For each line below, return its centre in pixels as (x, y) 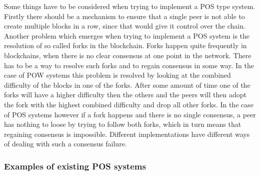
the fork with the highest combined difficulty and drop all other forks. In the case (129, 104)
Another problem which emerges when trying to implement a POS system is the (127, 35)
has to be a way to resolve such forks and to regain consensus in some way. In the (129, 65)
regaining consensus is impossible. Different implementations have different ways (127, 134)
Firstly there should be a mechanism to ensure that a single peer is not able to (124, 16)
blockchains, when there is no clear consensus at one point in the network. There (128, 55)
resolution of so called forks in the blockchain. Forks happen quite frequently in (125, 45)
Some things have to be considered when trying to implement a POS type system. (130, 6)
